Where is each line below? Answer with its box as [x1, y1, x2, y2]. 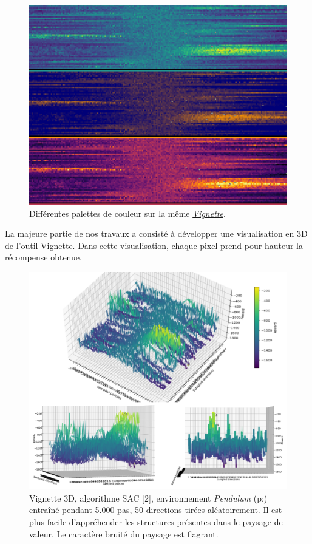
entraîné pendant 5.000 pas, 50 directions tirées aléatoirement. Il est [29, 503, 282, 516]
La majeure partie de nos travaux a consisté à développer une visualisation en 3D [5, 227, 308, 240]
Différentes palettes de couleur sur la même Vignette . [29, 206, 226, 219]
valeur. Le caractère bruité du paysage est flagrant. [29, 527, 219, 540]
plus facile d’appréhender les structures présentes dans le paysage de [29, 515, 283, 528]
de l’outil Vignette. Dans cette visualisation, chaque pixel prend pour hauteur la [5, 239, 303, 251]
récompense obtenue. [5, 251, 82, 263]
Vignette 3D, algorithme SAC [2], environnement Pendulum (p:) [29, 491, 268, 504]
